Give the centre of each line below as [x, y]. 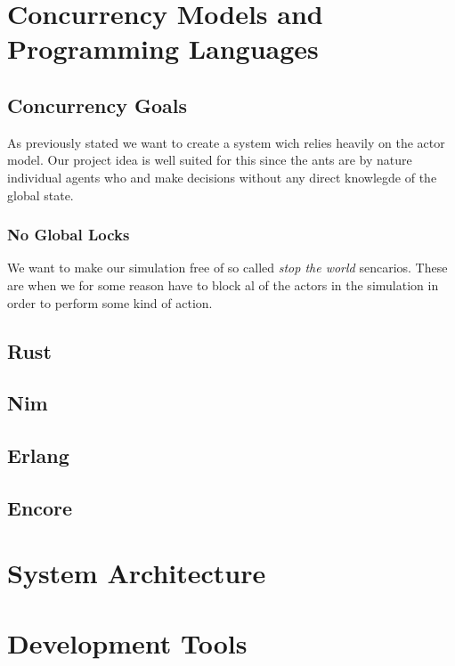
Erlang [38, 455]
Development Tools [127, 642]
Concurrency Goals [97, 105]
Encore [40, 507]
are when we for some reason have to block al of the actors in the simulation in [223, 284]
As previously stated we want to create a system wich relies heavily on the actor [226, 142]
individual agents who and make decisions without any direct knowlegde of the [222, 177]
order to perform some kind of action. [110, 302]
